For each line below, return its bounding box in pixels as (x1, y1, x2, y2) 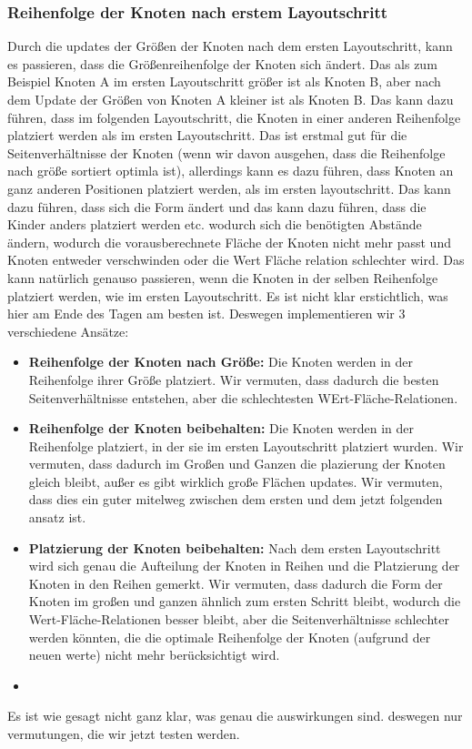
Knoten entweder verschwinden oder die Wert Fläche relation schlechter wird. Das (7, 250, 465, 269)
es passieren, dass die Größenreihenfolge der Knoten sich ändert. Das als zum (7, 54, 437, 73)
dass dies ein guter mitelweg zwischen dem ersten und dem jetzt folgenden (28, 490, 443, 509)
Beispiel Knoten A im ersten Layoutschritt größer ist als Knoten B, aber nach (7, 72, 441, 91)
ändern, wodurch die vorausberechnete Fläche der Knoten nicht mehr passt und (7, 232, 451, 251)
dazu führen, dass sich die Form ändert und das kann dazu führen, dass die (7, 197, 427, 216)
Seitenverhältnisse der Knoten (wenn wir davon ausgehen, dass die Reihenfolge (7, 143, 446, 162)
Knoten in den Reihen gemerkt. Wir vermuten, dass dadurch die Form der (28, 573, 443, 592)
